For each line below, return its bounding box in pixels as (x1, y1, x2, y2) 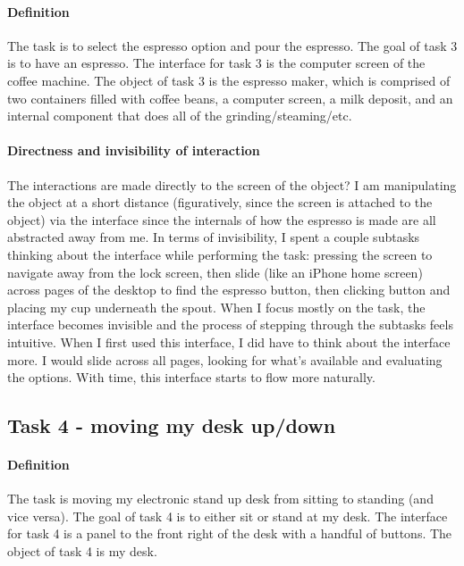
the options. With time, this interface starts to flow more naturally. (7, 368, 375, 387)
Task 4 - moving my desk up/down (7, 412, 336, 439)
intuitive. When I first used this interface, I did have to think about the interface (7, 332, 451, 351)
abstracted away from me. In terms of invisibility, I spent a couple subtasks (7, 228, 420, 246)
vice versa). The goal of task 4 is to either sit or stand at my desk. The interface (7, 506, 448, 525)
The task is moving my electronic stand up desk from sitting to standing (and (7, 489, 434, 508)
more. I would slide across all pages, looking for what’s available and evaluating (7, 350, 443, 369)
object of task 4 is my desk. (7, 542, 157, 561)
